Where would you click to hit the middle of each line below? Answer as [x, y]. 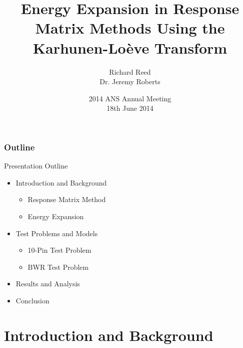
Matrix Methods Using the [130, 28]
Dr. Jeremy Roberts [130, 81]
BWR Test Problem [58, 267]
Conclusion [32, 300]
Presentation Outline [36, 166]
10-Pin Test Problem [59, 250]
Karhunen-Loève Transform [130, 47]
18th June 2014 [130, 108]
